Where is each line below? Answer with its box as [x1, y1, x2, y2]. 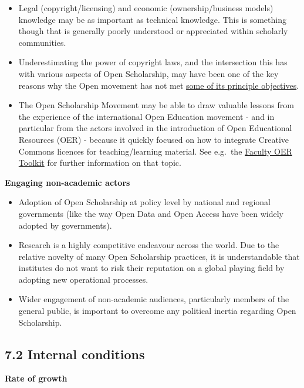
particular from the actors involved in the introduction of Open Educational [18, 122, 292, 134]
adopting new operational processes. [18, 273, 148, 285]
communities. [18, 36, 66, 48]
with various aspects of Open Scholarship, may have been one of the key [18, 67, 279, 79]
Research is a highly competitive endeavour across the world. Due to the [18, 239, 279, 251]
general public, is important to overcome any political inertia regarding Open [18, 305, 296, 317]
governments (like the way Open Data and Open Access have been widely [18, 207, 283, 219]
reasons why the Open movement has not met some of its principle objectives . [18, 79, 299, 91]
